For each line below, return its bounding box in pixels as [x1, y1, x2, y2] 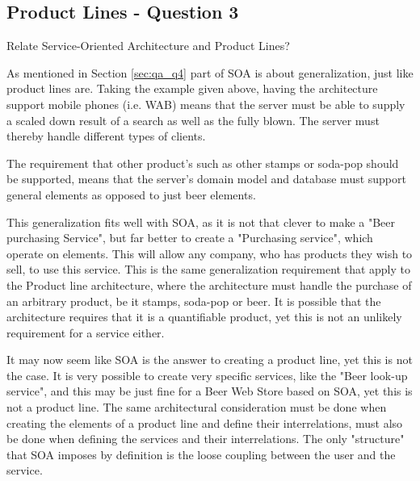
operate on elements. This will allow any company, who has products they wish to [6, 245, 413, 261]
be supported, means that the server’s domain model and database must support [6, 170, 406, 187]
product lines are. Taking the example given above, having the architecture [6, 80, 378, 97]
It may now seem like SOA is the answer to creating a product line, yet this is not [6, 351, 413, 368]
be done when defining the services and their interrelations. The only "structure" [6, 430, 405, 447]
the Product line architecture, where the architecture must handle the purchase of [6, 276, 412, 293]
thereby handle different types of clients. [6, 128, 206, 144]
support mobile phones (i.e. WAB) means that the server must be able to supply [6, 95, 405, 112]
